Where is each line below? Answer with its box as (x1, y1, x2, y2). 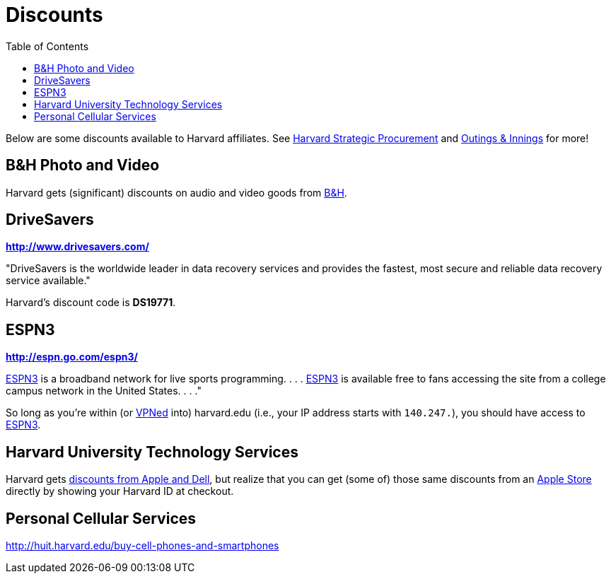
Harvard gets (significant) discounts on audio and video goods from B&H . (6, 186, 347, 199)
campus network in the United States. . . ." (6, 385, 202, 397)
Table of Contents (6, 40, 89, 52)
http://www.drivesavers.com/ (6, 240, 149, 253)
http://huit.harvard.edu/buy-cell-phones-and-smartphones (6, 539, 279, 551)
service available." (6, 274, 91, 287)
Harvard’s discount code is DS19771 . (6, 296, 176, 309)
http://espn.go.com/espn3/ (6, 351, 138, 363)
